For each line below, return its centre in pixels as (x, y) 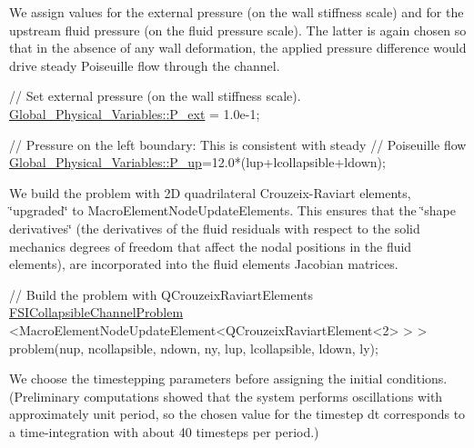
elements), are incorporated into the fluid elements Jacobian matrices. (204, 264)
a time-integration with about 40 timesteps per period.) (164, 431)
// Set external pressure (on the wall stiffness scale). (155, 96)
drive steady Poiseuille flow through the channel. (145, 65)
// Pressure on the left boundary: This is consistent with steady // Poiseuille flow (238, 144)
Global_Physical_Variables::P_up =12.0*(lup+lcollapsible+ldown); (197, 162)
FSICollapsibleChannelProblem (96, 312)
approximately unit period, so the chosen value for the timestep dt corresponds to (237, 414)
